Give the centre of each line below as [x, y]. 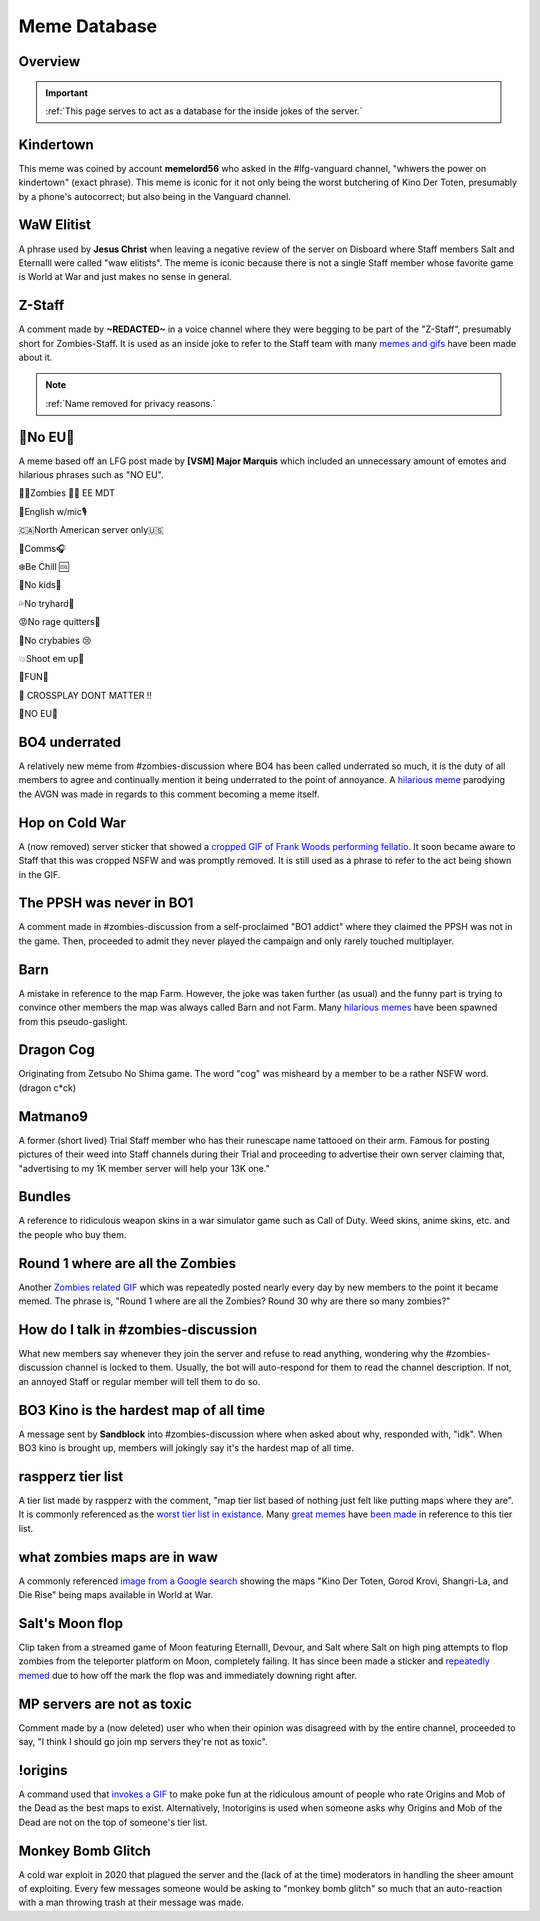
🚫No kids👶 [40, 585]
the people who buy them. [72, 1234]
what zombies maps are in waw [118, 1556]
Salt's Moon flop [71, 1623]
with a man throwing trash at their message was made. [131, 1902]
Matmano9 [53, 1116]
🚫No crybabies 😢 [55, 640]
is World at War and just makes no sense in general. [125, 277]
